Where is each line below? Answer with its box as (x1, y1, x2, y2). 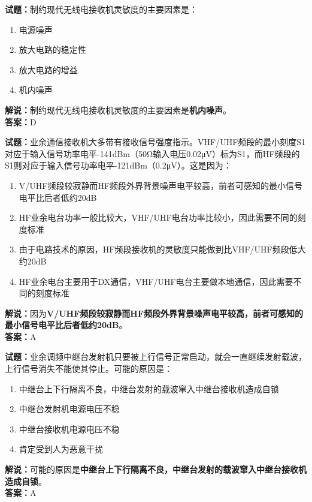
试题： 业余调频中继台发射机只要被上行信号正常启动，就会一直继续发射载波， (5, 350, 307, 363)
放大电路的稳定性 (19, 43, 86, 56)
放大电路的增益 (19, 63, 78, 76)
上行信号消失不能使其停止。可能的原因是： (5, 362, 172, 375)
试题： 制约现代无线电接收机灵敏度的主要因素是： (5, 3, 198, 15)
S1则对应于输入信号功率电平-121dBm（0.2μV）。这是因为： (5, 159, 232, 172)
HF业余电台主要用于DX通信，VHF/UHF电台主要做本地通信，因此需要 (19, 275, 293, 287)
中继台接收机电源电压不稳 (19, 422, 120, 435)
